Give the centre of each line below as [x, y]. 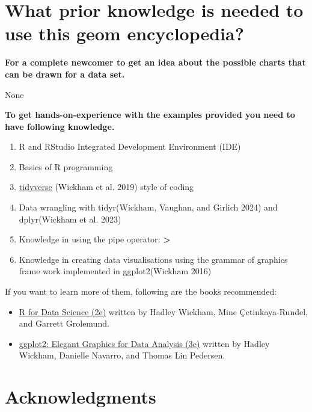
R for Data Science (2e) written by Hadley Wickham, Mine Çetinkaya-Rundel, [163, 311]
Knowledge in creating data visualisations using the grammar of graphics [153, 259]
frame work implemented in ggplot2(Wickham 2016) [115, 271]
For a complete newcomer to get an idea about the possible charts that [155, 62]
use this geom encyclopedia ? [124, 33]
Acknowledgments [81, 397]
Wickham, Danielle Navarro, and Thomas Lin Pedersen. [122, 355]
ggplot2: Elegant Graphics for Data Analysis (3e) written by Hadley [144, 343]
